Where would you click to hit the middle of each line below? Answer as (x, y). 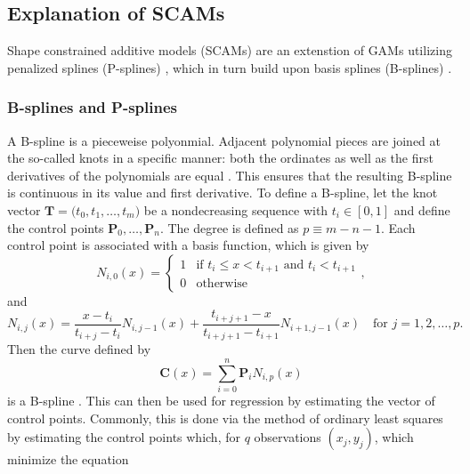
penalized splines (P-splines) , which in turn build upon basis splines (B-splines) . (230, 67)
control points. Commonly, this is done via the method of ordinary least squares (225, 418)
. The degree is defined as (229, 227)
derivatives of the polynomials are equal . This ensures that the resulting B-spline (230, 175)
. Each (398, 227)
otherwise (222, 284)
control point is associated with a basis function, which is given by (188, 245)
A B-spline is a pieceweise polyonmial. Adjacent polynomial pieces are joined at (224, 140)
